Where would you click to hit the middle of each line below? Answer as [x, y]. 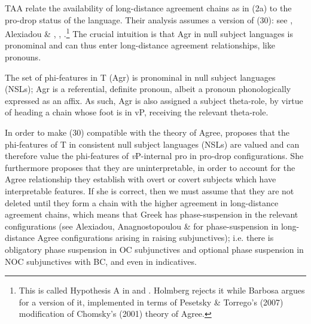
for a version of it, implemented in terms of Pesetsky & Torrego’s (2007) [151, 302]
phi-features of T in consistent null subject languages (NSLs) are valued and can [152, 144]
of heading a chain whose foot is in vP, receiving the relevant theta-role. [137, 112]
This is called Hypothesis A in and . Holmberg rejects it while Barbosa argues [162, 290]
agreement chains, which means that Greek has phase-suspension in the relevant [152, 214]
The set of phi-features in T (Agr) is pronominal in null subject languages [140, 77]
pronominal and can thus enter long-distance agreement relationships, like [140, 45]
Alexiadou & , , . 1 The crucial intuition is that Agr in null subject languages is [149, 33]
